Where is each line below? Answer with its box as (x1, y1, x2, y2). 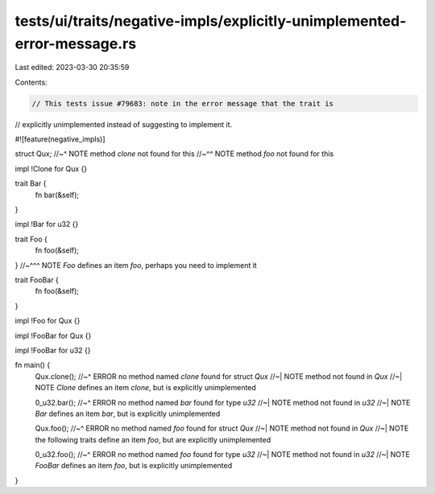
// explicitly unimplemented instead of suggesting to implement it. (14, 119, 233, 129)
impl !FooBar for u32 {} (14, 345, 92, 355)
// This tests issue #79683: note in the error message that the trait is (31, 99, 334, 108)
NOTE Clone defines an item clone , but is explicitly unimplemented (35, 383, 257, 393)
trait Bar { (14, 179, 47, 188)
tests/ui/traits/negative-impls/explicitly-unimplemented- (14, 12, 407, 30)
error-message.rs (14, 35, 137, 52)
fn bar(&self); (35, 190, 80, 200)
